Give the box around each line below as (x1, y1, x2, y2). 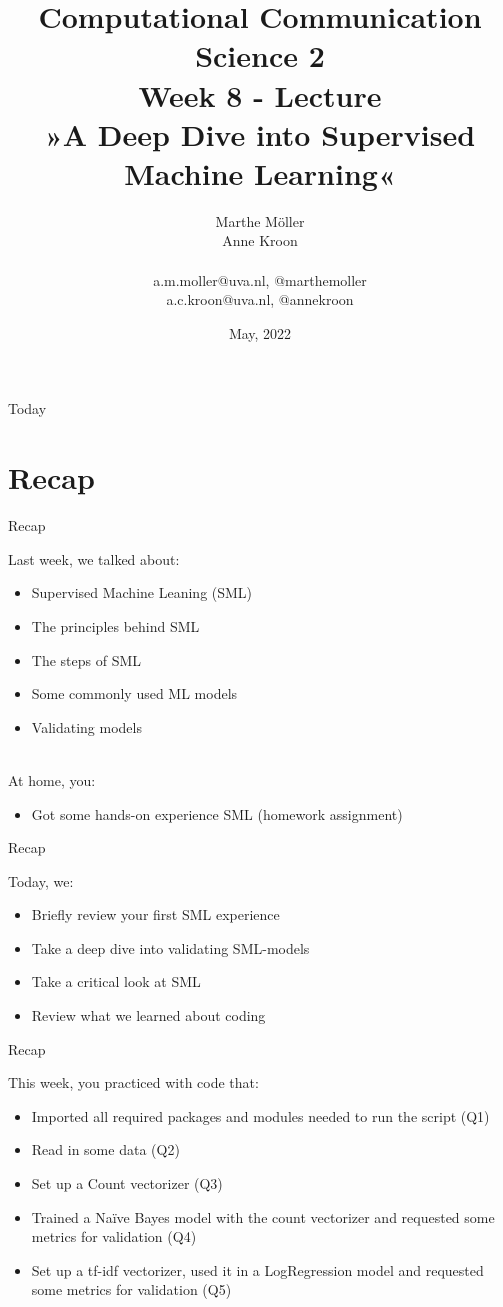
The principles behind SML (31, 615, 200, 636)
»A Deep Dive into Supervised (44, 113, 476, 154)
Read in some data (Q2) (31, 1139, 180, 1160)
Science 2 (195, 35, 325, 76)
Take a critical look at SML (31, 971, 201, 992)
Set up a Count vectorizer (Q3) (31, 1173, 223, 1194)
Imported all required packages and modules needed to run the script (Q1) (31, 1105, 490, 1126)
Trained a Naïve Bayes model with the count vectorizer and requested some (31, 1206, 495, 1227)
